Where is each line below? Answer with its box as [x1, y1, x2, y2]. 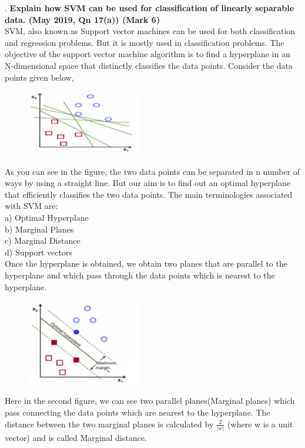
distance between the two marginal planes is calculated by [5, 417, 214, 430]
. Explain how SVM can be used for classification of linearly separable [5, 2, 294, 14]
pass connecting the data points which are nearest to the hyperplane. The [5, 406, 270, 419]
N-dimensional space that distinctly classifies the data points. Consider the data [5, 59, 293, 71]
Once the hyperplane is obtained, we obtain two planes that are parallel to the [5, 257, 287, 270]
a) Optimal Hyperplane [5, 211, 89, 223]
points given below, [5, 71, 74, 83]
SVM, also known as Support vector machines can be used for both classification [5, 25, 296, 37]
